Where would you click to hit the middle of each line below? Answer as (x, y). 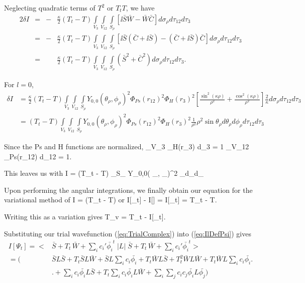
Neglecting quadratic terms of (50, 8)
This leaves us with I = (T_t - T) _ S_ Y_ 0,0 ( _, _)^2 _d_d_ (104, 173)
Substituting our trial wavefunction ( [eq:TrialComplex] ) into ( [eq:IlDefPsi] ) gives (128, 233)
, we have (140, 8)
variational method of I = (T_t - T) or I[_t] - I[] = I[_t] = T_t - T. (111, 200)
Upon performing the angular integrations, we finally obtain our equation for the (128, 190)
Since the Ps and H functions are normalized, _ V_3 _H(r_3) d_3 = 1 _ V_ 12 (127, 147)
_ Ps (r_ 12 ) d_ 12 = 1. (38, 156)
